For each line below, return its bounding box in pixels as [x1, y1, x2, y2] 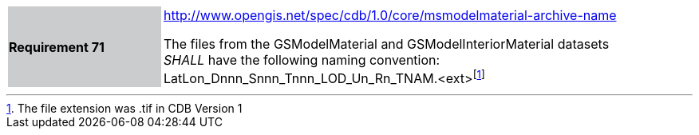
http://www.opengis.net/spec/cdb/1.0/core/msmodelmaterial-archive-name [164, 7, 617, 23]
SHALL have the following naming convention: [164, 52, 440, 68]
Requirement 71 [9, 38, 105, 55]
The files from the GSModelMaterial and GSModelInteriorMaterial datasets [164, 36, 610, 52]
